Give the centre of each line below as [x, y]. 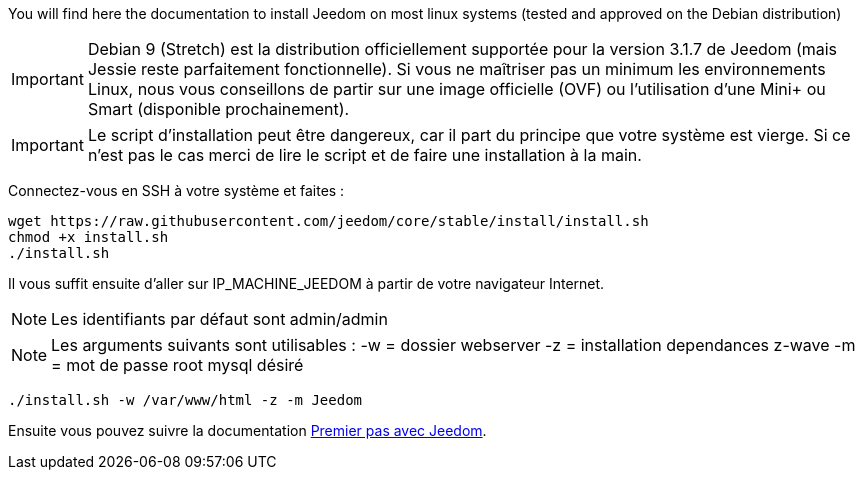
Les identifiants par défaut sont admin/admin [219, 319]
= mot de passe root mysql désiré [177, 365]
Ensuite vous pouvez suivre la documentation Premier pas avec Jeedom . [247, 430]
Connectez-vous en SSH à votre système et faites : [176, 190]
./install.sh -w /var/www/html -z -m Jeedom [185, 400]
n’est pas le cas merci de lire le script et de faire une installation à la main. [364, 155]
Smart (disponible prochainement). [218, 109]
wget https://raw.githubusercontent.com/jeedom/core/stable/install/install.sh [328, 221]
